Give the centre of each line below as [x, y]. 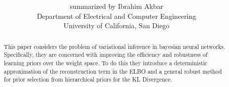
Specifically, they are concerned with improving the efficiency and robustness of [106, 55]
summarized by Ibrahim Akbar [116, 6]
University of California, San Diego [116, 25]
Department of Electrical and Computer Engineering [116, 16]
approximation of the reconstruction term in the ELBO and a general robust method [113, 71]
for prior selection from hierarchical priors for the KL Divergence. [88, 79]
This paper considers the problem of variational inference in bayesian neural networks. [114, 46]
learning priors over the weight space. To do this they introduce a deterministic [106, 63]
